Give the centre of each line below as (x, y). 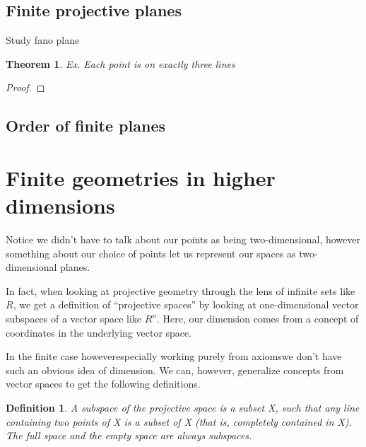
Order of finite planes (85, 126)
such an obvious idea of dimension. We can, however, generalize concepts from (175, 370)
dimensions (60, 205)
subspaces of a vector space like (74, 319)
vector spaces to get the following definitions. (103, 384)
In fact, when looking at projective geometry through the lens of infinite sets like (181, 290)
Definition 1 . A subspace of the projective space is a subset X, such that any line (183, 408)
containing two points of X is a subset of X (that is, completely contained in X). (179, 421)
